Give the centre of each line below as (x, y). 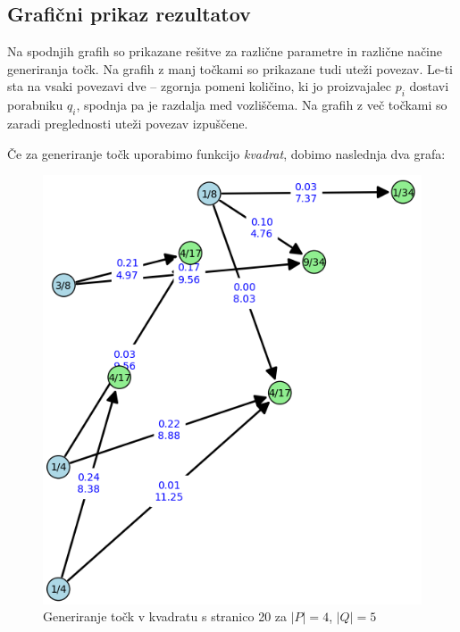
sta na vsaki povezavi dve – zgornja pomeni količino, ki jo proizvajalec (199, 86)
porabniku (35, 105)
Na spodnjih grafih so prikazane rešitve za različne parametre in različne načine (225, 51)
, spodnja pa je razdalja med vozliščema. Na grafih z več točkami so (262, 105)
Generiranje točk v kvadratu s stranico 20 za (165, 616)
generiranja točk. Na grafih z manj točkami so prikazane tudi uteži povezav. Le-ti (230, 68)
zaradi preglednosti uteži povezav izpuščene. (128, 123)
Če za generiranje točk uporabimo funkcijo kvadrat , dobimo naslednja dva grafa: (226, 153)
